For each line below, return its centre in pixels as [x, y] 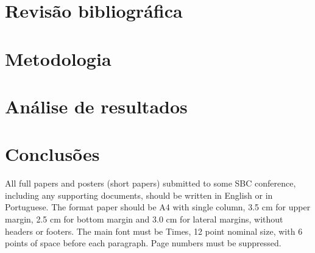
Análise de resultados [96, 106]
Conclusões [52, 154]
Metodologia [58, 58]
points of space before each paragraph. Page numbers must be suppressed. [143, 243]
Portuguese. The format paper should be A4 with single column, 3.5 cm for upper [158, 207]
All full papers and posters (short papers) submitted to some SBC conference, [150, 183]
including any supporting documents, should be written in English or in [139, 195]
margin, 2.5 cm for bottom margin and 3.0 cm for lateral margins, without [144, 219]
